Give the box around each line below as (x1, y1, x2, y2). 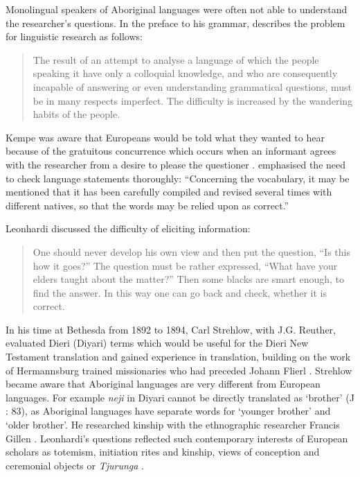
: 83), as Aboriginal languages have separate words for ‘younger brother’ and (6, 404, 331, 418)
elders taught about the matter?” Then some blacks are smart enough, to (33, 272, 344, 286)
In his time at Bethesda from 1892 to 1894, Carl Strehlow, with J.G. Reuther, (6, 322, 336, 336)
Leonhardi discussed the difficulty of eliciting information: (6, 221, 251, 236)
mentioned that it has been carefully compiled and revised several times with (6, 184, 332, 199)
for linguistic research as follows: (6, 29, 143, 44)
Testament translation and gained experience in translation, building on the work (6, 349, 351, 364)
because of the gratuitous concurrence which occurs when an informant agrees (6, 144, 336, 158)
